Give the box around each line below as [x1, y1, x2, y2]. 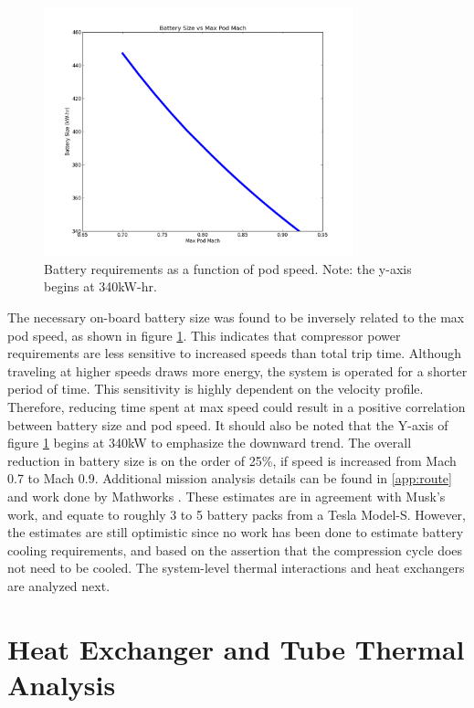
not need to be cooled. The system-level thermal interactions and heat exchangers [7, 558, 465, 577]
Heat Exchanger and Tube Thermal [7, 629, 465, 667]
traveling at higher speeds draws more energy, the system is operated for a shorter [7, 361, 468, 380]
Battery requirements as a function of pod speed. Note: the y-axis [44, 259, 412, 278]
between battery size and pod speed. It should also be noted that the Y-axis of [7, 415, 448, 434]
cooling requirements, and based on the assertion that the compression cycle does [7, 540, 463, 559]
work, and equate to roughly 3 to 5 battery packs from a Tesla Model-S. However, [7, 504, 466, 523]
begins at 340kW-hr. [44, 277, 157, 296]
